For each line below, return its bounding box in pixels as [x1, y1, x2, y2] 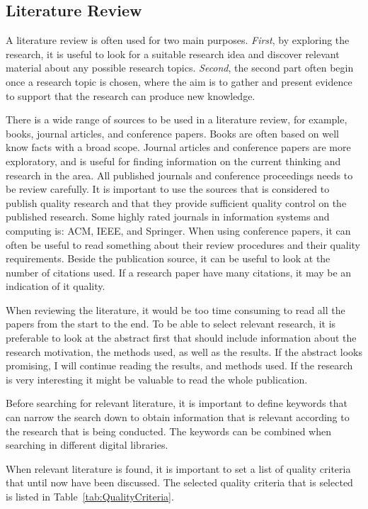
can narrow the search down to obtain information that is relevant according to [6, 410, 350, 425]
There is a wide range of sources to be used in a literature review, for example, [6, 112, 347, 127]
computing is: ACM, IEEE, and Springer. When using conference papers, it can [6, 223, 351, 237]
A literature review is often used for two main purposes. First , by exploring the [6, 33, 350, 47]
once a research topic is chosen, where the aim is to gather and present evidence [6, 74, 352, 89]
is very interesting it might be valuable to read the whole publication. [6, 371, 308, 386]
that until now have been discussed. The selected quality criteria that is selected [6, 475, 353, 490]
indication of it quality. [6, 279, 105, 293]
